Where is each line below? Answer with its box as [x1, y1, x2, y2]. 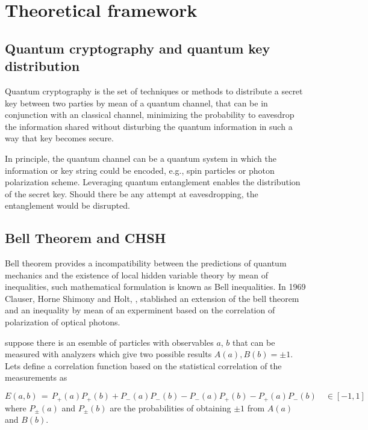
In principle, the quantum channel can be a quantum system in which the [5, 152, 276, 164]
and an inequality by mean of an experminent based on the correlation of [5, 304, 275, 316]
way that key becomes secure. [5, 132, 114, 144]
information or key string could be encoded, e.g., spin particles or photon [5, 164, 275, 176]
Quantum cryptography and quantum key [5, 38, 270, 57]
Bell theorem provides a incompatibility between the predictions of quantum [5, 257, 287, 269]
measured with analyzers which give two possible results [5, 348, 212, 360]
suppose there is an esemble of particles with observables [5, 336, 214, 348]
